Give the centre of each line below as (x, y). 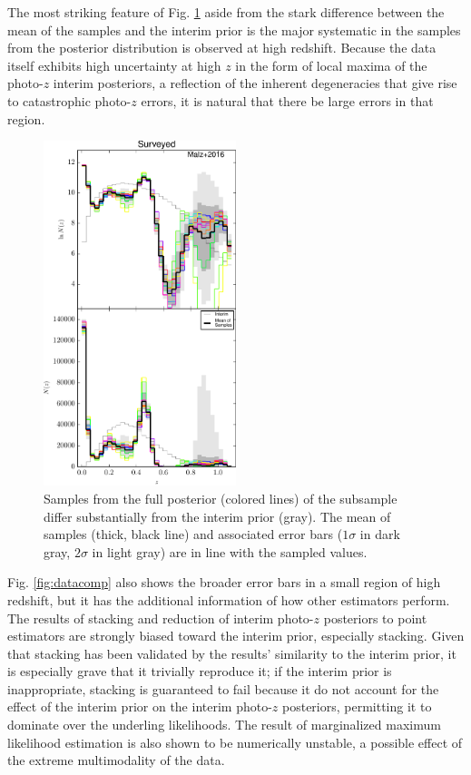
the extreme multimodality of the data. (116, 760)
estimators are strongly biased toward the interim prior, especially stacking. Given (236, 636)
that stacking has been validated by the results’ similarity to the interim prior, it (232, 653)
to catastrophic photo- (69, 100)
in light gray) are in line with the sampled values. (230, 551)
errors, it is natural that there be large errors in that (287, 100)
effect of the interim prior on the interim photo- (140, 706)
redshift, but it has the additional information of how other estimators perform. (229, 599)
